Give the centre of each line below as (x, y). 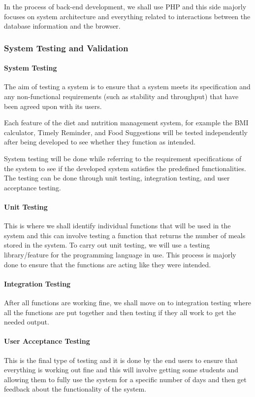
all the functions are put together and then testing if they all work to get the (120, 312)
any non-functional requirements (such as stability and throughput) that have (121, 96)
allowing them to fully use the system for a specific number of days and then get (125, 379)
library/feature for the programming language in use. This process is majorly (120, 254)
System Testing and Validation (66, 48)
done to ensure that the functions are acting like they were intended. (108, 264)
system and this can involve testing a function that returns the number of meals (125, 235)
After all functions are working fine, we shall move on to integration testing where (128, 302)
